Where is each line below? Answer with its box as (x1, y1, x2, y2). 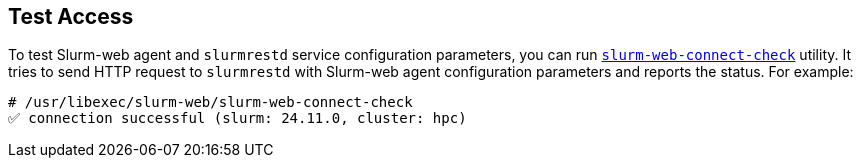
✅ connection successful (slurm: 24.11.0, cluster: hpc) (8, 110, 467, 127)
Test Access (8, 4, 134, 29)
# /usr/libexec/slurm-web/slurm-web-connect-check (8, 94, 413, 111)
